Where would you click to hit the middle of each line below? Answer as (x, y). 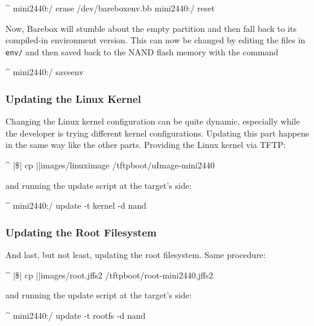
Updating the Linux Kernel (73, 98)
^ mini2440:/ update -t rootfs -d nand (76, 315)
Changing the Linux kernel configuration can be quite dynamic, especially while (153, 121)
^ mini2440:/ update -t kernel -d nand (76, 205)
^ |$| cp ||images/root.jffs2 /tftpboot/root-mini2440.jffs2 (109, 275)
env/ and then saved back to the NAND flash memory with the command (142, 51)
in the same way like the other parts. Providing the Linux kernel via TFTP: (146, 145)
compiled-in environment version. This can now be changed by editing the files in (155, 40)
